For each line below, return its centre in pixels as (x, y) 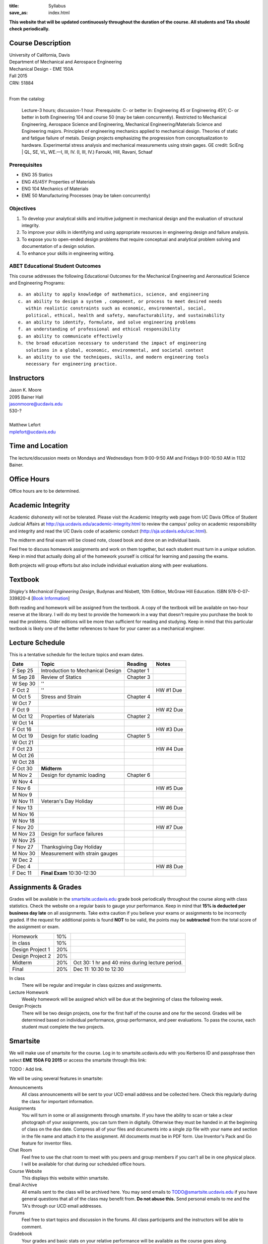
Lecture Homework (29, 992)
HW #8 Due (170, 867)
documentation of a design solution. (58, 246)
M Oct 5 (22, 697)
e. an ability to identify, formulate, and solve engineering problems (107, 322)
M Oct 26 (23, 755)
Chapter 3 (139, 677)
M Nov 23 (24, 834)
